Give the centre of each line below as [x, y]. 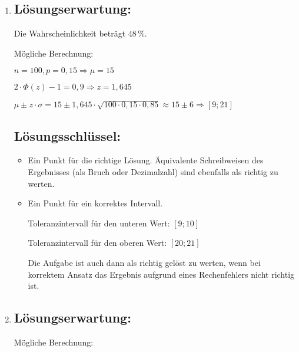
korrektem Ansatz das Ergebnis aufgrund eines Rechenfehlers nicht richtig [161, 274]
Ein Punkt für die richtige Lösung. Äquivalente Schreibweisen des [146, 160]
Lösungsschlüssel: [67, 135]
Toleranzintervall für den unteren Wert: [99, 223]
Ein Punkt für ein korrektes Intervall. [95, 203]
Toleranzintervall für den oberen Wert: [97, 243]
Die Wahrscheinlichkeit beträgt [70, 33]
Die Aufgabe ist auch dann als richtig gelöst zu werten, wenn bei [144, 262]
